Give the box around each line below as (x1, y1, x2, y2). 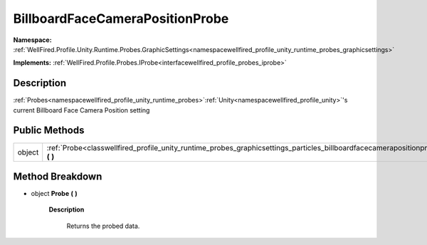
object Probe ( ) (31, 189, 78, 198)
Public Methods (13, 125, 85, 137)
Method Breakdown (13, 170, 102, 182)
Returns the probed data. (66, 221, 140, 230)
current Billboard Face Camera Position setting (13, 105, 150, 114)
